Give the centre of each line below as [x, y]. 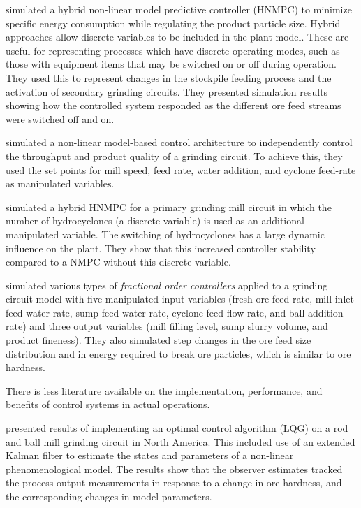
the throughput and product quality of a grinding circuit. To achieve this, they [174, 155]
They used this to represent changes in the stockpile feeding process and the [169, 77]
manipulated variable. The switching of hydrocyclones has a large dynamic [165, 234]
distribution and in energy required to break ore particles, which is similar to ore [178, 353]
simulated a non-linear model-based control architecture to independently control [179, 142]
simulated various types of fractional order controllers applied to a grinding [167, 285]
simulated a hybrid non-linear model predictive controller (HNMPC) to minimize [179, 9]
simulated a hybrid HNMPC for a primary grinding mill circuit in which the [169, 206]
